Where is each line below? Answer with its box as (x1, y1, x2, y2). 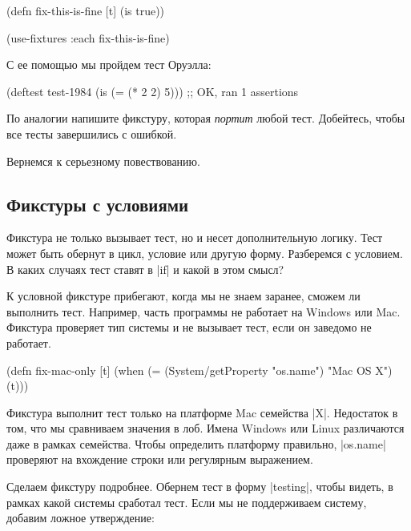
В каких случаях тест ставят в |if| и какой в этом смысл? (6, 260, 284, 277)
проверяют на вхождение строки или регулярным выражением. (6, 451, 313, 468)
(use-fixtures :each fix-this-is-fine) (6, 29, 170, 46)
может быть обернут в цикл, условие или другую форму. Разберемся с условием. (6, 244, 403, 261)
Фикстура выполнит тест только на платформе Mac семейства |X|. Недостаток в (6, 404, 398, 420)
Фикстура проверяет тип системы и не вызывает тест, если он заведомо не (6, 319, 372, 336)
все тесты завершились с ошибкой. (6, 125, 177, 142)
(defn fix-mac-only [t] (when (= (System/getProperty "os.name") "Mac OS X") (6, 361, 393, 378)
